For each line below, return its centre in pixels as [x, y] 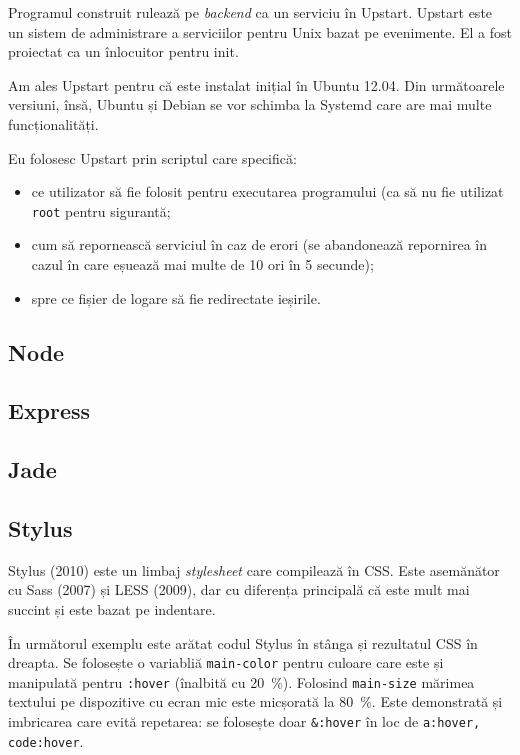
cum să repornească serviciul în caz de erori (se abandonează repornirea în [259, 244]
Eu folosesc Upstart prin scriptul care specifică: [152, 157]
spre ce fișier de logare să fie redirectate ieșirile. [176, 297]
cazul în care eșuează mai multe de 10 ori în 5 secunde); [202, 264]
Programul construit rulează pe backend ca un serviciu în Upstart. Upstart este [250, 12]
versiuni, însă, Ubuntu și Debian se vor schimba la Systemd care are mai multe [250, 104]
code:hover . [46, 740]
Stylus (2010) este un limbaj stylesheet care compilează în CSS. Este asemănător [254, 569]
